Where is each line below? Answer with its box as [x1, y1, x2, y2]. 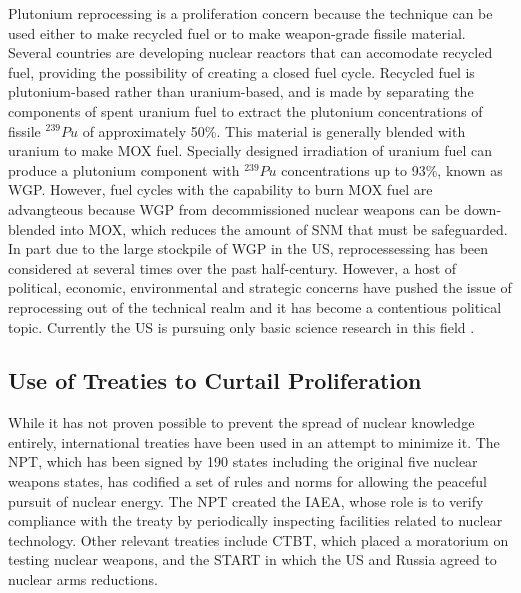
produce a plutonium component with [8, 159, 240, 180]
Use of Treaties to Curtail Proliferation [8, 365, 422, 396]
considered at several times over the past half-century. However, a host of [8, 257, 457, 278]
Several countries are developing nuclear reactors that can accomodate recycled [8, 42, 493, 63]
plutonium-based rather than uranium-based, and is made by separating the [8, 81, 474, 102]
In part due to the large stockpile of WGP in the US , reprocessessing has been [8, 238, 489, 259]
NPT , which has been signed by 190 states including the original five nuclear [8, 451, 478, 472]
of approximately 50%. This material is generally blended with [82, 120, 466, 141]
